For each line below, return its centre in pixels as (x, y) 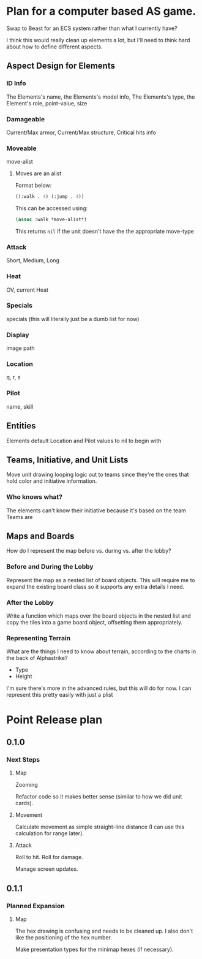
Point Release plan (54, 720)
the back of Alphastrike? (37, 658)
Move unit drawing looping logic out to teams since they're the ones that (98, 475)
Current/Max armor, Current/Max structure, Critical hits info (81, 132)
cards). (24, 803)
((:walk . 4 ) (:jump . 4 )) (50, 197)
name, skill (20, 406)
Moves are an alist (38, 173)
